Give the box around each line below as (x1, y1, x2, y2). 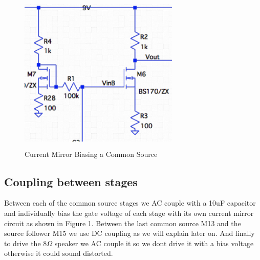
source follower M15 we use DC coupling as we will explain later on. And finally (4, 228, 255, 238)
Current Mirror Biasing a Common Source (25, 148, 158, 159)
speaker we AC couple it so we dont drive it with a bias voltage (54, 237, 254, 248)
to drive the (4, 237, 41, 248)
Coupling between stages (4, 173, 138, 189)
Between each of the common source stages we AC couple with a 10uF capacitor (4, 197, 256, 208)
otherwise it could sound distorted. (4, 248, 113, 258)
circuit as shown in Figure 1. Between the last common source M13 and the (4, 217, 241, 228)
